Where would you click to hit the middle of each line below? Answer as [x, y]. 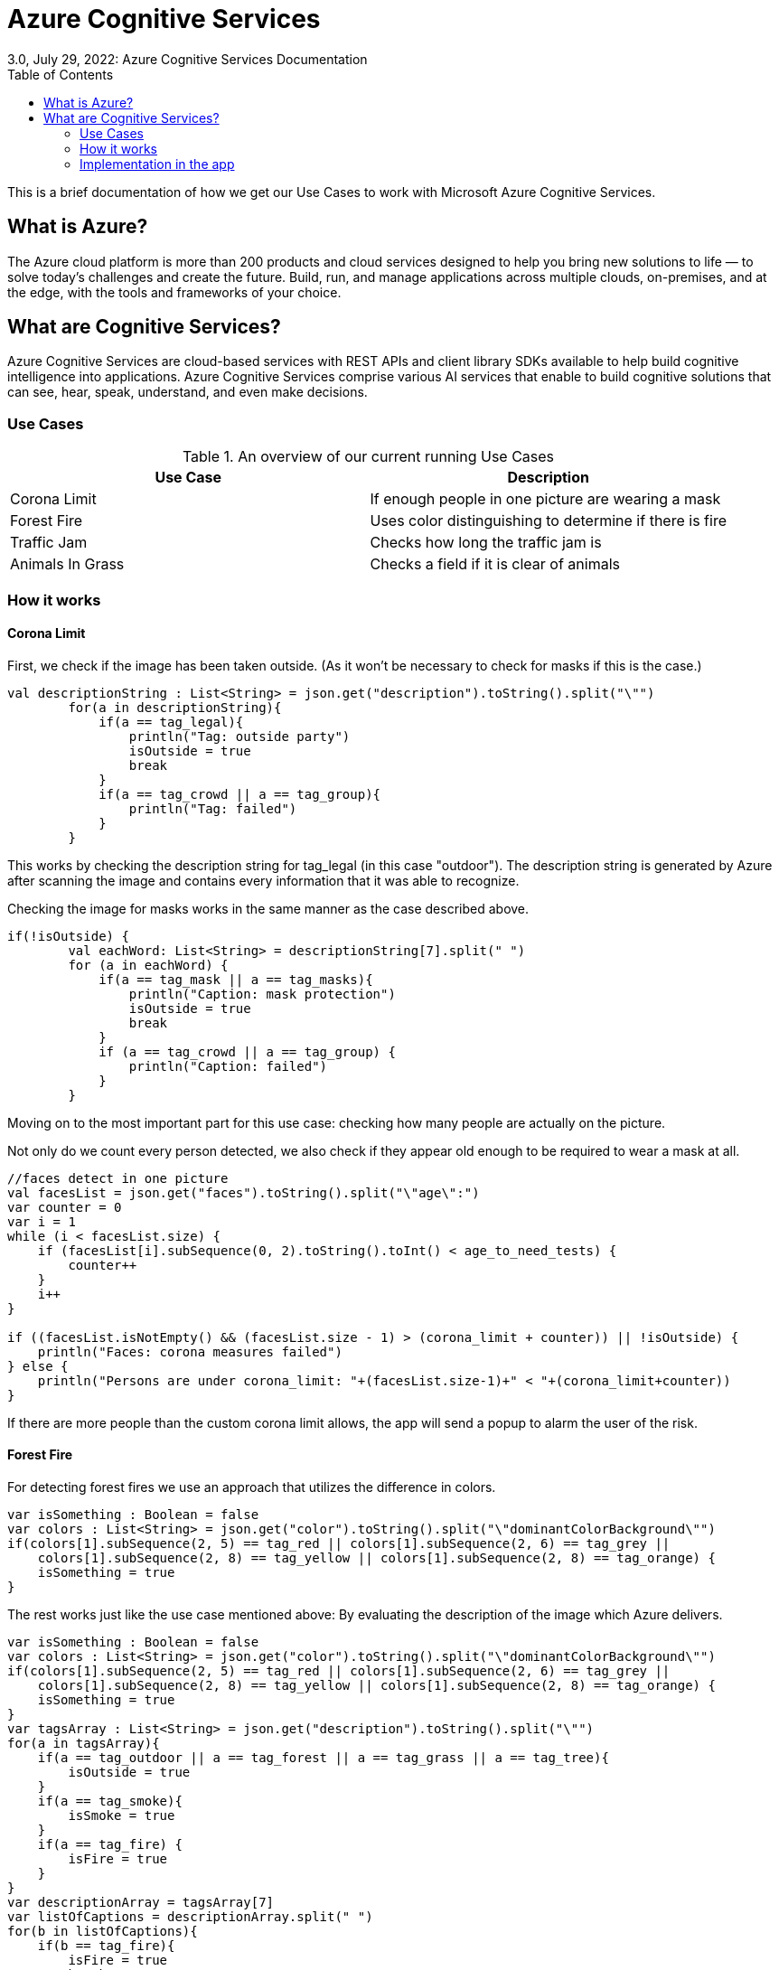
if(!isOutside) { [68, 936]
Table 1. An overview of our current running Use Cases [368, 457]
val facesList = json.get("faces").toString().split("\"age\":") [244, 1192]
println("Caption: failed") [228, 1066]
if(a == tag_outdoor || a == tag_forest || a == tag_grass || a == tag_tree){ [323, 1758]
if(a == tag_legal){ [171, 722]
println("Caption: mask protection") [262, 994]
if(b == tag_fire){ [106, 1946]
